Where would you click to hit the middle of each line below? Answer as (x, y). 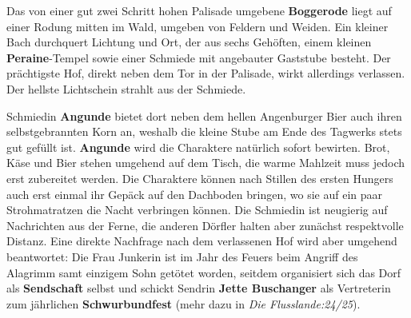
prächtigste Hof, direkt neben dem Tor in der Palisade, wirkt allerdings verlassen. (206, 73)
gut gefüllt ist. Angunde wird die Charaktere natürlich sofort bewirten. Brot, (198, 147)
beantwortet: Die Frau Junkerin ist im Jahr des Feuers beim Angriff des (182, 256)
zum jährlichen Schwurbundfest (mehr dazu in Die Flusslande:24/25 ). (184, 303)
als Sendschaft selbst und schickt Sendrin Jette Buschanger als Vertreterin (199, 288)
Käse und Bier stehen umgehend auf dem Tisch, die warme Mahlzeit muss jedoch (205, 163)
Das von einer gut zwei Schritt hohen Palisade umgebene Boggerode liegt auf (199, 10)
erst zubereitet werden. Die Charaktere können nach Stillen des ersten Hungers (200, 178)
